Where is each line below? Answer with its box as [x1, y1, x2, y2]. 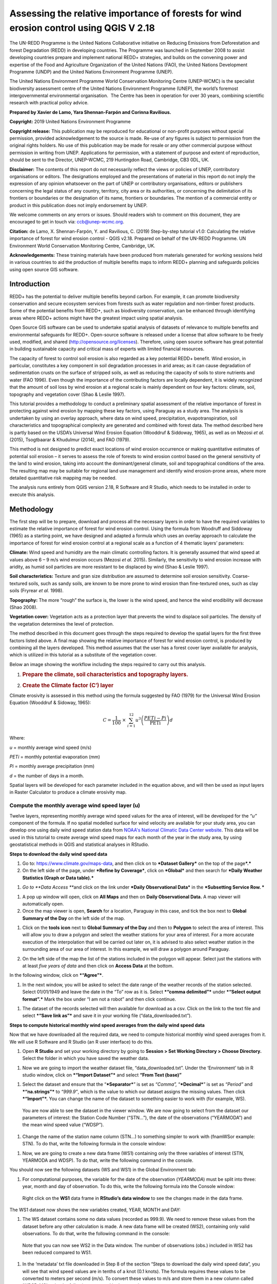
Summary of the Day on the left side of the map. [22, 915, 125, 921]
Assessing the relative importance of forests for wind [9, 8, 242, 19]
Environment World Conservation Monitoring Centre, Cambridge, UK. [9, 242, 156, 249]
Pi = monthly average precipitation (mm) [9, 763, 95, 769]
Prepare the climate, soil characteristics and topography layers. [22, 671, 188, 678]
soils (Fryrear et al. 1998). [9, 588, 64, 594]
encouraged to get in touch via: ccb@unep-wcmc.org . [9, 219, 124, 225]
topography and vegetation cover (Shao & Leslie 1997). [9, 391, 126, 398]
